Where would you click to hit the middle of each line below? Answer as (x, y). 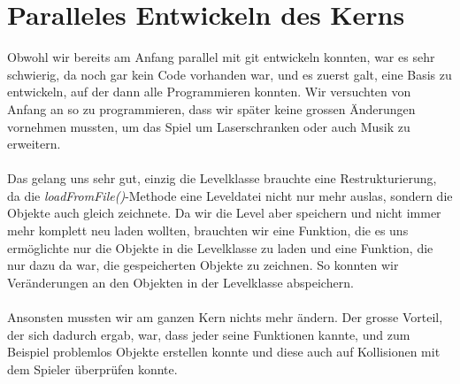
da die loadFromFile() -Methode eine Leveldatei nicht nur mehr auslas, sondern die (230, 195)
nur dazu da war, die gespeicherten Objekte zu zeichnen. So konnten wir (203, 265)
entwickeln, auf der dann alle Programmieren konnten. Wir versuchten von (209, 92)
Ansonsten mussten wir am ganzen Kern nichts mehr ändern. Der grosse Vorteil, (225, 317)
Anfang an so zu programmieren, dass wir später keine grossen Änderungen (211, 108)
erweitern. (34, 144)
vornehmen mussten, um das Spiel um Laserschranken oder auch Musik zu (209, 126)
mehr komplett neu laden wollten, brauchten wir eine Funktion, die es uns (208, 230)
